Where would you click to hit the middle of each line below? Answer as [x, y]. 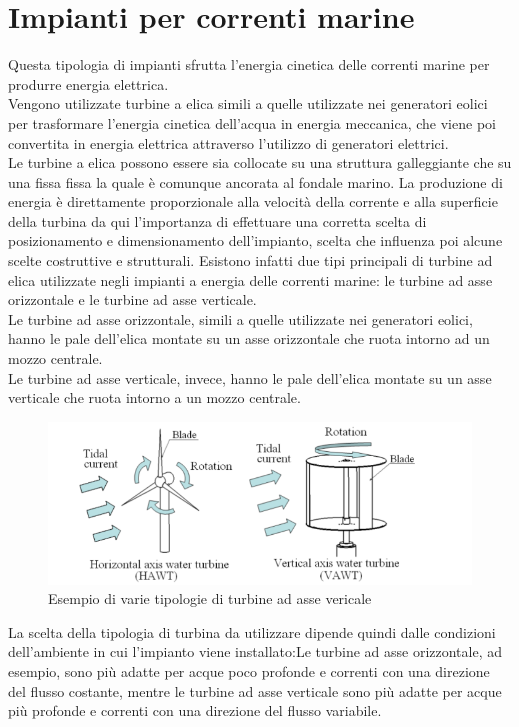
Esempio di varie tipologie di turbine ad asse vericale [210, 598]
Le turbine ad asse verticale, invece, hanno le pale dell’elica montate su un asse [250, 377]
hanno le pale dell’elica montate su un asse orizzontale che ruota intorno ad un [249, 338]
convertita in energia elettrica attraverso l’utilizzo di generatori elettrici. [228, 142]
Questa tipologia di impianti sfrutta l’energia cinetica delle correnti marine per [249, 64]
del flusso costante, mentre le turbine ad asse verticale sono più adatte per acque [255, 690]
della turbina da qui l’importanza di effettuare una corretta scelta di [217, 220]
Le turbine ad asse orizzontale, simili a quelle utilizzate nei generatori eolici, [240, 318]
